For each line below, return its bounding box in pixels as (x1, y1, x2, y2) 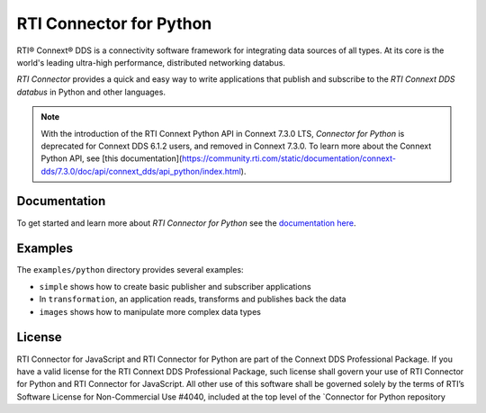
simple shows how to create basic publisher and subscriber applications (39, 281, 311, 292)
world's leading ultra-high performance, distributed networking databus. (16, 57, 285, 67)
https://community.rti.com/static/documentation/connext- (181, 153, 396, 164)
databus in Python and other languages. (16, 86, 166, 97)
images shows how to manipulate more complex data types (39, 306, 261, 317)
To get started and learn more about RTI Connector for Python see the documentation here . (16, 217, 356, 229)
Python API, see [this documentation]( (40, 153, 183, 164)
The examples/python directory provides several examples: (16, 265, 244, 275)
